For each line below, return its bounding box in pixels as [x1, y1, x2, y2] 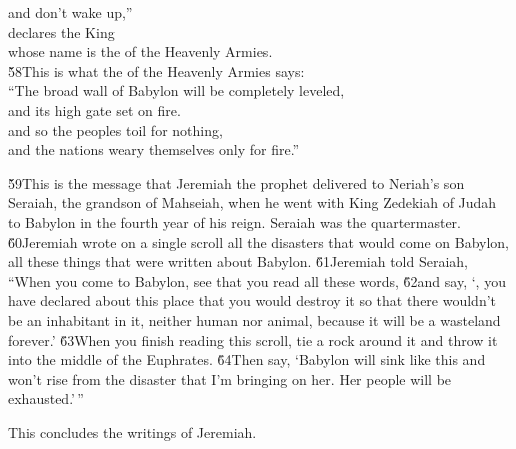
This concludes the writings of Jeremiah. [8, 421, 257, 442]
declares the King [8, 21, 115, 42]
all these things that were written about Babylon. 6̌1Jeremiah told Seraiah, [8, 251, 468, 272]
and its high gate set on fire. [8, 99, 181, 120]
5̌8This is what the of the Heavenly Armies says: [8, 60, 305, 81]
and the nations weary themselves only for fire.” [8, 139, 300, 160]
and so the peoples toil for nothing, [8, 119, 223, 140]
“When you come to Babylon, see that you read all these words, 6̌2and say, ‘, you [8, 270, 506, 291]
